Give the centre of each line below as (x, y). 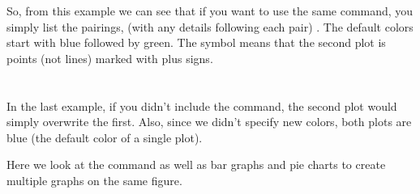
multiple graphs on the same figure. (94, 180)
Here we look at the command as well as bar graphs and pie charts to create (196, 164)
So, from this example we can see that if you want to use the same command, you (210, 11)
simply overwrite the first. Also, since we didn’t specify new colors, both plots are (209, 122)
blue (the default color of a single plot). (105, 137)
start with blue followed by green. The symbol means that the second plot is (196, 42)
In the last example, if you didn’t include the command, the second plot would (202, 105)
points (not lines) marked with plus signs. (110, 58)
